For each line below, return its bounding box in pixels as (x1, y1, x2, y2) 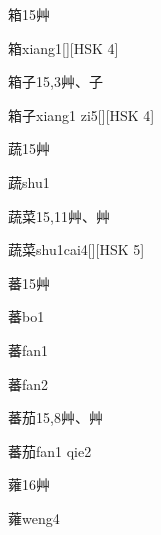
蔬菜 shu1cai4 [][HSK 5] (8, 239, 145, 260)
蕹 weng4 (8, 507, 60, 528)
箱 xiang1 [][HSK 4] (8, 37, 119, 58)
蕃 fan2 (8, 373, 49, 394)
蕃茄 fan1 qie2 (8, 440, 92, 461)
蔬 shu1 (8, 171, 50, 192)
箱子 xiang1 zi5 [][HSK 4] (8, 104, 155, 125)
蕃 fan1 (8, 339, 49, 360)
